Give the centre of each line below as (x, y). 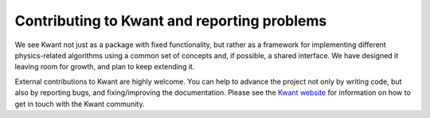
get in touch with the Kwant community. (80, 104)
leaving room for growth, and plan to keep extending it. (105, 67)
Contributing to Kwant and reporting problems (171, 21)
